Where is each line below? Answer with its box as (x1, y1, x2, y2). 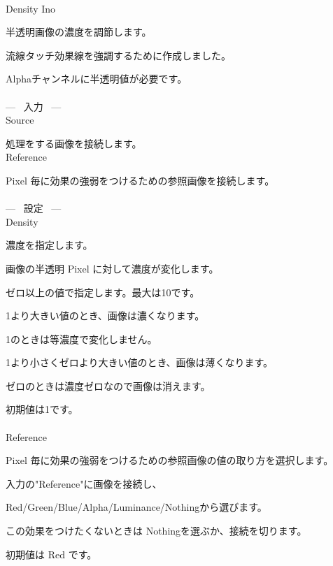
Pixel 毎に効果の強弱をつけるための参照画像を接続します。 (6, 173, 275, 187)
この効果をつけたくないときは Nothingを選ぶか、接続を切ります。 (6, 523, 307, 538)
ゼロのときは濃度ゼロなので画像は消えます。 (6, 378, 211, 393)
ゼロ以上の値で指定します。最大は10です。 (6, 284, 200, 299)
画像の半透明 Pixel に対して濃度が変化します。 (6, 261, 219, 275)
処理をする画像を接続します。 (6, 136, 142, 150)
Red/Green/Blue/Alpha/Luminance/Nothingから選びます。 (6, 500, 267, 514)
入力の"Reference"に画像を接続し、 (6, 476, 162, 491)
